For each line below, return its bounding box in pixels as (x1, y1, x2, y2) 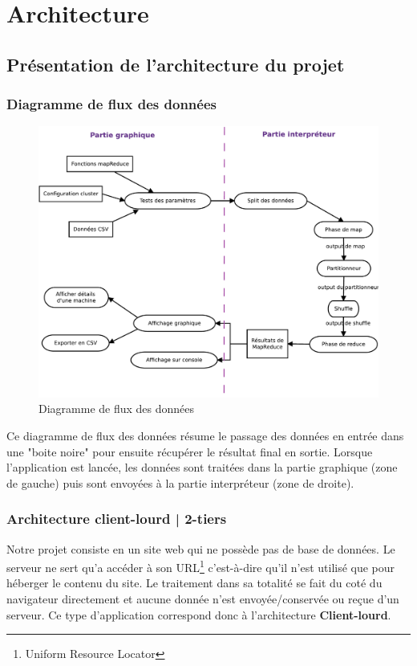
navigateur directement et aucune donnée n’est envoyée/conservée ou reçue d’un (6, 590, 399, 607)
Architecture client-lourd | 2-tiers (6, 509, 227, 529)
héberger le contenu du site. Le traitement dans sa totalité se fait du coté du (6, 574, 383, 591)
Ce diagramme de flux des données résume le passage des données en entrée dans (6, 427, 404, 444)
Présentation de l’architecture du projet (6, 51, 345, 76)
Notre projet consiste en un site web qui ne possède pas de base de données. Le (6, 540, 395, 557)
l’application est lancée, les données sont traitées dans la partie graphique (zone (6, 459, 398, 476)
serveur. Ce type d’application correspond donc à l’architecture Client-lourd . (6, 606, 391, 623)
